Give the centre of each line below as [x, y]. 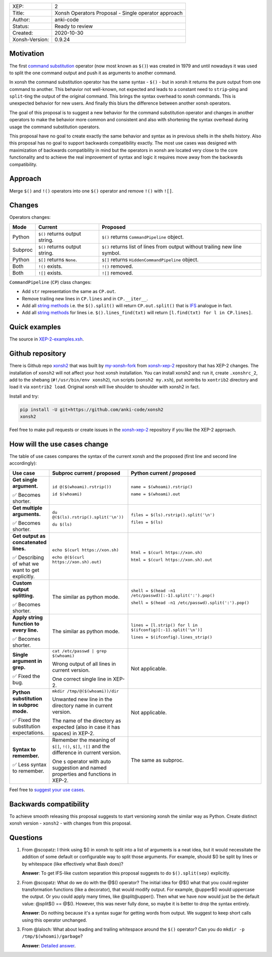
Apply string [27, 617]
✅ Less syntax [29, 764]
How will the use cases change [59, 444]
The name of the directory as [87, 721]
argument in [27, 661]
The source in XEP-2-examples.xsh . [47, 339]
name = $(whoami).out [156, 494]
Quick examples [35, 327]
